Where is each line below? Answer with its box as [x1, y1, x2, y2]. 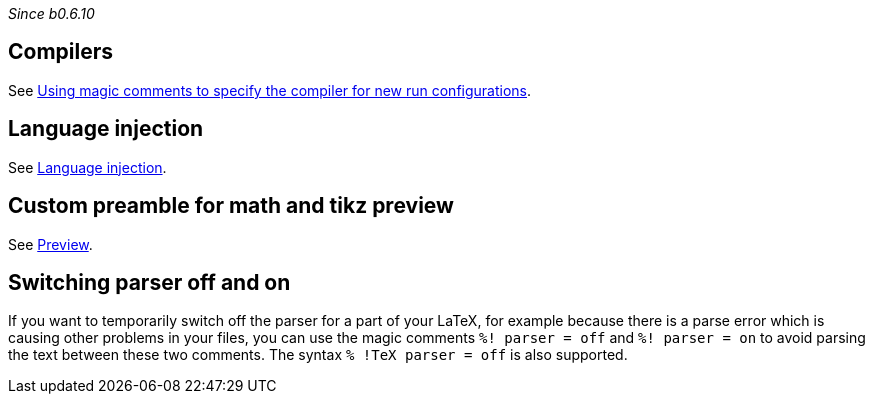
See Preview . [8, 235, 93, 253]
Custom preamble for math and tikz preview [8, 193, 454, 219]
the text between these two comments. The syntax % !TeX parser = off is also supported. [8, 346, 628, 364]
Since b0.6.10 [8, 5, 95, 22]
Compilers [8, 39, 114, 65]
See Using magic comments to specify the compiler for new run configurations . [8, 81, 532, 99]
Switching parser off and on [8, 269, 291, 295]
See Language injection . [8, 158, 167, 176]
